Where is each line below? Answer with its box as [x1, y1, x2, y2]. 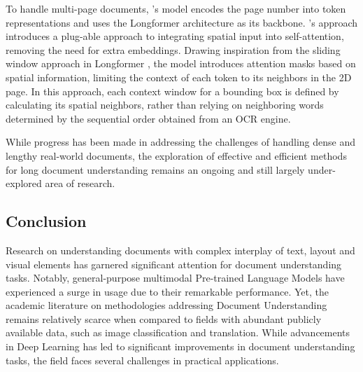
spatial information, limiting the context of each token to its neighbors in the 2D [6, 69, 352, 84]
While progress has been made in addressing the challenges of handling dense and [6, 135, 355, 149]
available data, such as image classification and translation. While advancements [6, 325, 350, 340]
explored [6, 176, 42, 191]
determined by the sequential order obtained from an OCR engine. [6, 111, 291, 125]
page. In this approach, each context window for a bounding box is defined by [6, 83, 339, 98]
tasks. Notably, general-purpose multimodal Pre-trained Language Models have [6, 270, 345, 285]
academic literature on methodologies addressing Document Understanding [6, 298, 327, 312]
